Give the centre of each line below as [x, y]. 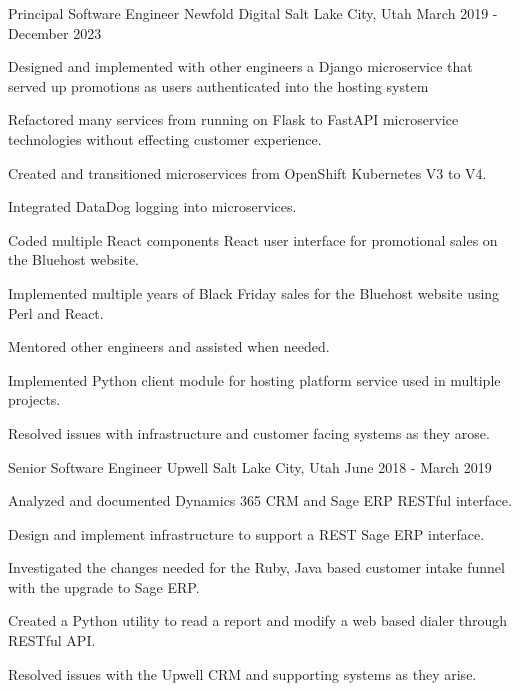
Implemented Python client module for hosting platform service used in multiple [254, 379]
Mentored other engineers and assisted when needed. [169, 346]
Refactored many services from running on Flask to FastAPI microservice [233, 119]
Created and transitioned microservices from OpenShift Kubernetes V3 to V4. [247, 172]
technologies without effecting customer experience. [165, 138]
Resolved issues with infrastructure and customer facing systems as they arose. [249, 432]
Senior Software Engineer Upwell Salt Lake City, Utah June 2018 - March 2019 [250, 466]
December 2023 [55, 32]
